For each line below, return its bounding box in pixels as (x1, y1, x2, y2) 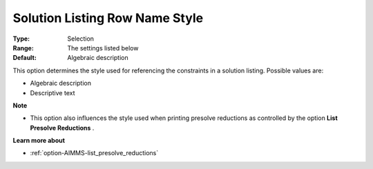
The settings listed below (67, 43, 139, 52)
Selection (67, 34, 95, 43)
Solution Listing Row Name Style (12, 10, 204, 26)
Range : (12, 43, 34, 52)
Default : (12, 54, 37, 62)
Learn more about (12, 137, 66, 145)
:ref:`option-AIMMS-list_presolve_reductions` (30, 149, 159, 157)
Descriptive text (30, 88, 75, 97)
